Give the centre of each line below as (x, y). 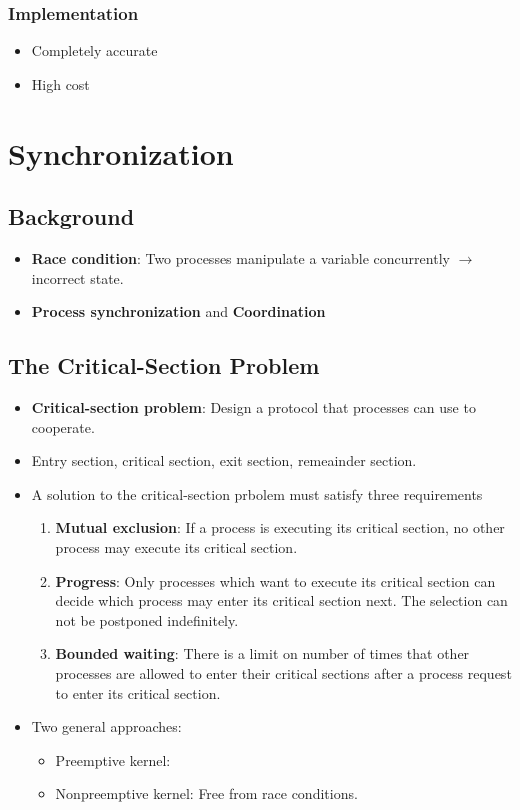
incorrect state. (77, 277)
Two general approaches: (106, 726)
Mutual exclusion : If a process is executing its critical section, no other (280, 527)
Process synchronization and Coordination (178, 311)
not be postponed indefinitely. (147, 619)
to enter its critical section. (138, 692)
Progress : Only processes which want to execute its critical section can (275, 580)
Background (71, 216)
